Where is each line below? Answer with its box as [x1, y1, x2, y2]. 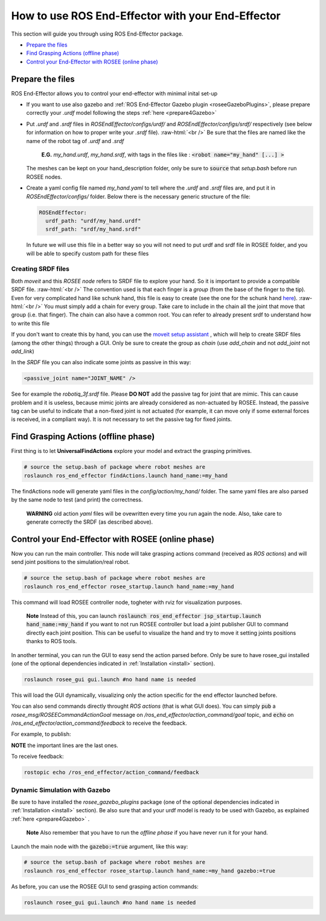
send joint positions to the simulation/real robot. [11, 559, 130, 566]
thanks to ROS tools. [26, 638, 77, 645]
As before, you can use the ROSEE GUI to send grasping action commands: [11, 882, 199, 890]
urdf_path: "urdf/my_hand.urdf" [45, 217, 141, 224]
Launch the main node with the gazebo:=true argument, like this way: [11, 842, 188, 850]
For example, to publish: [11, 731, 71, 738]
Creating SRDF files [11, 265, 69, 273]
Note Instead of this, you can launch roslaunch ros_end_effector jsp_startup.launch [26, 612, 261, 619]
